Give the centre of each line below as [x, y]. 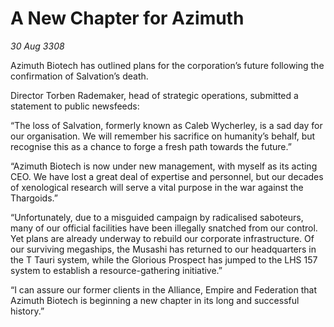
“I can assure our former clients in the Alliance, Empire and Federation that [163, 289]
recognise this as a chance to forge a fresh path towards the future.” [151, 146]
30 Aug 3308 [37, 46]
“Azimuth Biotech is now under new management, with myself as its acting [164, 166]
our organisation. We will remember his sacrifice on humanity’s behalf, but [163, 136]
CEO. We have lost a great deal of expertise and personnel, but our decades [167, 176]
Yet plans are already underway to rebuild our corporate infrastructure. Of [162, 238]
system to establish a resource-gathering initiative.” [116, 270]
